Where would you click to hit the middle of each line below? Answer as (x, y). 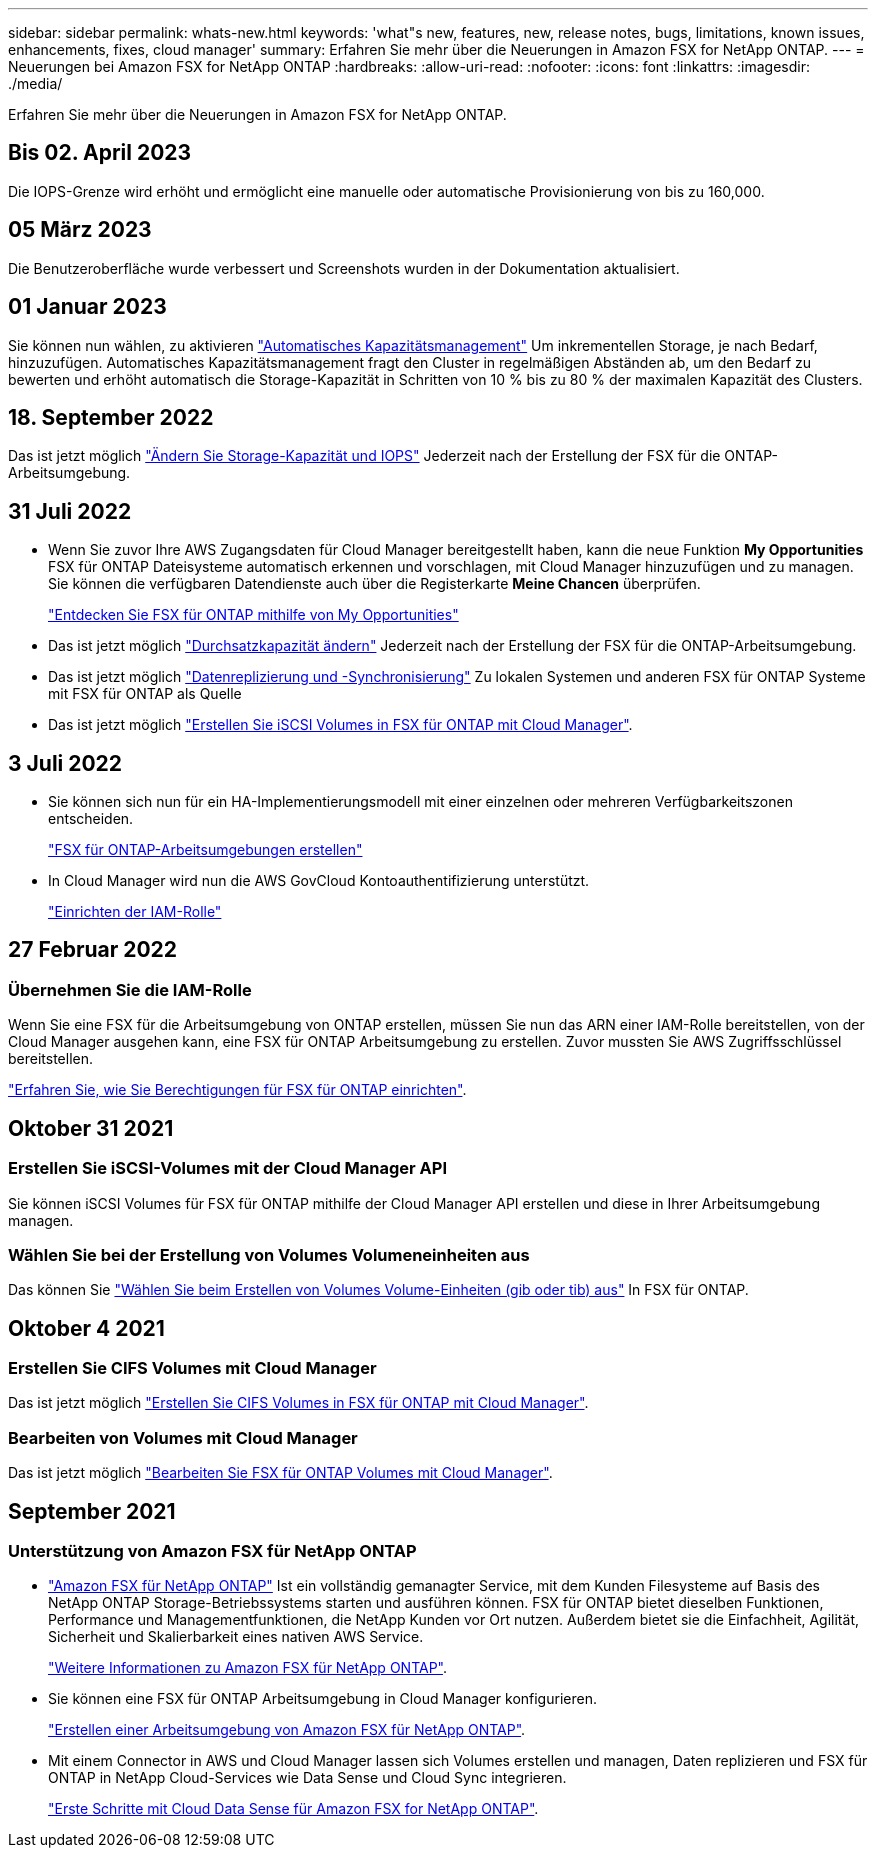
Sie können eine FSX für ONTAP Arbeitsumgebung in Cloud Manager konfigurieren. (322, 1699)
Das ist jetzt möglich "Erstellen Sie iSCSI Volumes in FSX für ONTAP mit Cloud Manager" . (340, 725)
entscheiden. (91, 819)
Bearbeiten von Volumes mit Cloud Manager (183, 1437)
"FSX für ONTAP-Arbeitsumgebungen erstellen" (205, 850)
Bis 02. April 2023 (100, 153)
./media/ (35, 83)
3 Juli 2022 (65, 763)
